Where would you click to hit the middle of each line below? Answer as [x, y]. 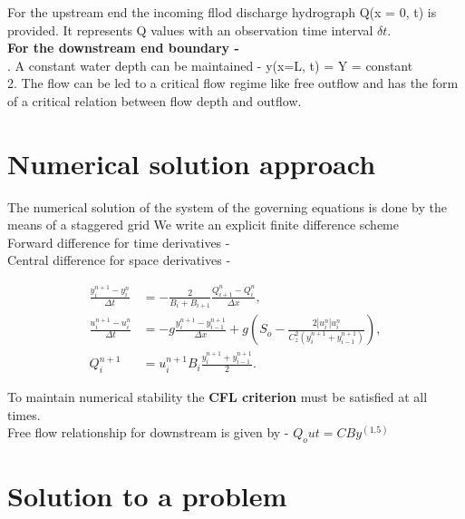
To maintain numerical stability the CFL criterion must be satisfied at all [218, 397]
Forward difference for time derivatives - [119, 242]
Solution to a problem [147, 496]
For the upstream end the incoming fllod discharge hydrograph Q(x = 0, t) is [222, 12]
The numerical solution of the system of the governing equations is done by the [228, 206]
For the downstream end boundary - [123, 48]
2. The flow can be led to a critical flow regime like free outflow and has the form [233, 83]
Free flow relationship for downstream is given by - [148, 432]
